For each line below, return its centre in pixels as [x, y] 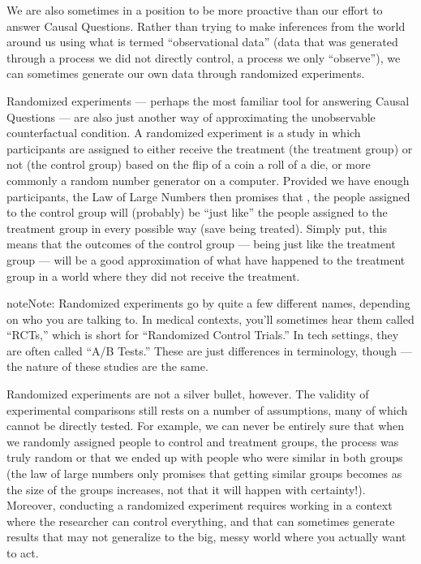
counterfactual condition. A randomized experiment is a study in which [184, 133]
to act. [23, 553]
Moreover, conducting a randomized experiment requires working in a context [200, 505]
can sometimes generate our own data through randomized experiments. [186, 73]
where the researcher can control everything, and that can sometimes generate [201, 521]
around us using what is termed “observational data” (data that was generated [202, 42]
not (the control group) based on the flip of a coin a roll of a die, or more [189, 164]
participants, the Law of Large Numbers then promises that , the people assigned [208, 196]
